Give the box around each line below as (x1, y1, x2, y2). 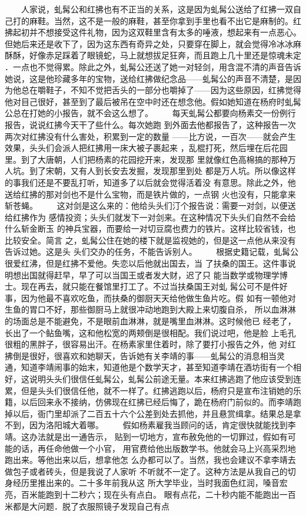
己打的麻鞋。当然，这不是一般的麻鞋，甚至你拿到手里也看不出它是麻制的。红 (5, 14, 301, 27)
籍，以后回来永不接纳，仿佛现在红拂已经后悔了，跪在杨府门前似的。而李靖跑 (5, 396, 301, 408)
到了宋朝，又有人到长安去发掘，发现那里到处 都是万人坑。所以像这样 (29, 165, 296, 177)
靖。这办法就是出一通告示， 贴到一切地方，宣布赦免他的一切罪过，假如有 (5, 430, 288, 442)
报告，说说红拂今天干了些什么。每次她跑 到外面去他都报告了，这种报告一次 (5, 118, 296, 130)
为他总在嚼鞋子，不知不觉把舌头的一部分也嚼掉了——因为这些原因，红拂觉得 (5, 84, 301, 96)
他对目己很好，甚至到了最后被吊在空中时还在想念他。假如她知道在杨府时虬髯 (5, 95, 301, 107)
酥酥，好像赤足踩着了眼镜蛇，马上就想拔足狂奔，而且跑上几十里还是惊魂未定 (5, 49, 301, 61)
